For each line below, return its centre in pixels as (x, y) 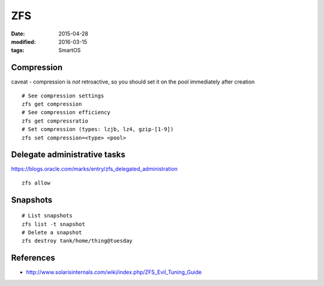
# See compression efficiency (66, 112)
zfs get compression (52, 104)
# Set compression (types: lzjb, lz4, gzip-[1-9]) (98, 129)
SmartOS (70, 50)
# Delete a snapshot (52, 233)
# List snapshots (47, 216)
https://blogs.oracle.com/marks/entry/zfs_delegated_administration (94, 169)
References (33, 258)
